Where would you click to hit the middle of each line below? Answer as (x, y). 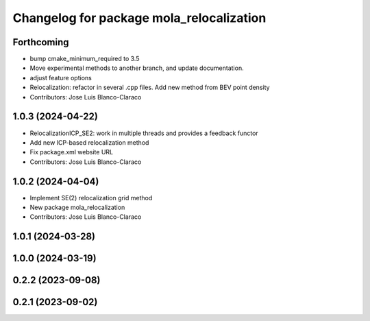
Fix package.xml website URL (71, 152)
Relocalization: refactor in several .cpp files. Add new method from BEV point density (150, 87)
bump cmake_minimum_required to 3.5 (85, 59)
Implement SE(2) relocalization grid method (91, 198)
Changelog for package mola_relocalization (139, 18)
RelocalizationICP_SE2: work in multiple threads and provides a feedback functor (144, 133)
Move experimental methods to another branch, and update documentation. (137, 68)
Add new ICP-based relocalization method (89, 142)
